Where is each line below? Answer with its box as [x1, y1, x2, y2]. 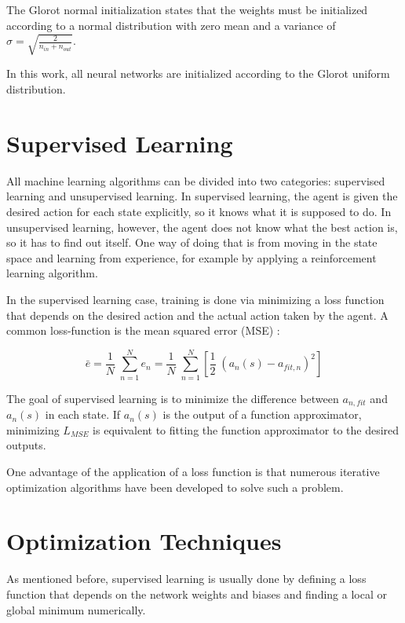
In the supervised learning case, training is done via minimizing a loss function [6, 291, 385, 307]
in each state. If [45, 406, 121, 423]
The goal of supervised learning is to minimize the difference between [6, 390, 339, 406]
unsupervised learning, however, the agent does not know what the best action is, [6, 218, 398, 235]
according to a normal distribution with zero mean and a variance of [6, 16, 336, 33]
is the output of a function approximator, [162, 406, 362, 423]
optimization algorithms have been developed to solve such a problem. [6, 478, 344, 495]
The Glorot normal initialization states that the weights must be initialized [6, 2, 368, 17]
